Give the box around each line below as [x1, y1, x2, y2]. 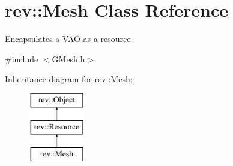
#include [5, 52, 38, 65]
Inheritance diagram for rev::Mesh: [5, 73, 133, 85]
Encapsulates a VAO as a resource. [5, 32, 133, 45]
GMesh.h [52, 52, 85, 65]
